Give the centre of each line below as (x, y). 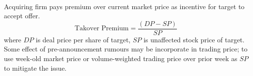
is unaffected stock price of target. (194, 39)
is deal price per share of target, (83, 39)
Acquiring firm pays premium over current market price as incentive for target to (124, 6)
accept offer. (22, 16)
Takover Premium (102, 29)
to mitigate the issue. (35, 68)
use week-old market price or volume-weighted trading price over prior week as (121, 58)
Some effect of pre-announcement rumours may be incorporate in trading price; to (126, 49)
